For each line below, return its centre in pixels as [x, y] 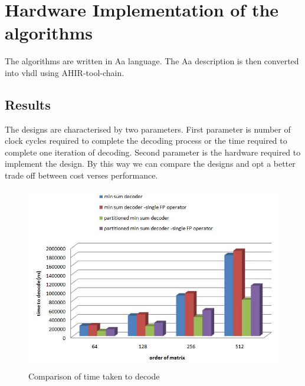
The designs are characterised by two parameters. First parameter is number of [148, 129]
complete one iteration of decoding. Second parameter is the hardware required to [153, 152]
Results [28, 104]
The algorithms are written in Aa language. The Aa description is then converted [152, 61]
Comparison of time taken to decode [94, 376]
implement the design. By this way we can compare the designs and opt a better [150, 164]
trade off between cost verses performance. [81, 175]
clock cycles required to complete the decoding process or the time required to [146, 141]
